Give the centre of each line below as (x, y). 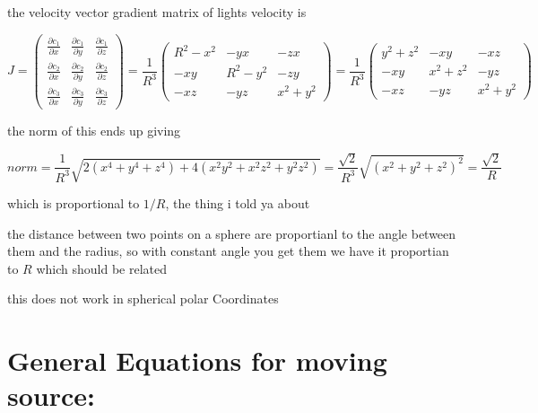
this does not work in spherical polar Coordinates (143, 299)
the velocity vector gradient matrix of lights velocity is (157, 12)
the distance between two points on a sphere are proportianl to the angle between (232, 233)
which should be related (101, 268)
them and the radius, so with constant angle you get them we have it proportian (228, 251)
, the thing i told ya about (238, 203)
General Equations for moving (197, 360)
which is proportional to (74, 203)
